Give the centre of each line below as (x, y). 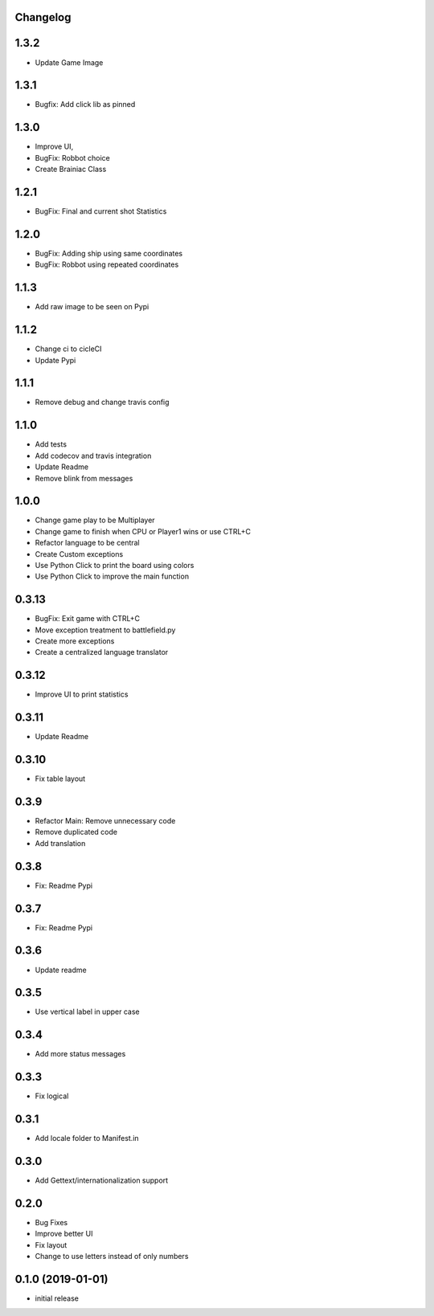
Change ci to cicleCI (68, 349)
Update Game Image (69, 62)
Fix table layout (60, 779)
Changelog (43, 17)
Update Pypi (55, 360)
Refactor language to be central (87, 543)
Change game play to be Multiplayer (95, 520)
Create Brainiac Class (71, 170)
